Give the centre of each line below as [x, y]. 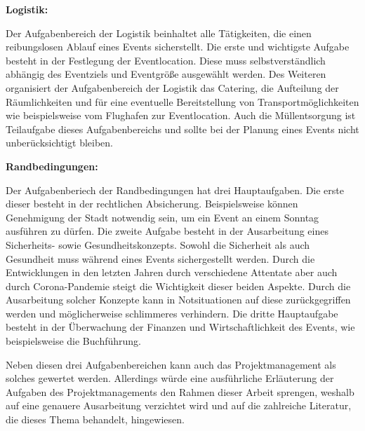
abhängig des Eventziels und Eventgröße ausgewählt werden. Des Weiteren [166, 74]
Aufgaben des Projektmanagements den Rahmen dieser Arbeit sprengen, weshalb [180, 391]
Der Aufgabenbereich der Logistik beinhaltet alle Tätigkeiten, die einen [159, 33]
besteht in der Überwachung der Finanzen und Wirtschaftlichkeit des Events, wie [180, 327]
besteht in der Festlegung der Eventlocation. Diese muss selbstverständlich [166, 60]
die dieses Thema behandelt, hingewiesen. [95, 419]
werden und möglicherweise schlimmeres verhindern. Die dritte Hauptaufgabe [172, 313]
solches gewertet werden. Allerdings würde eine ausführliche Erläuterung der [170, 378]
